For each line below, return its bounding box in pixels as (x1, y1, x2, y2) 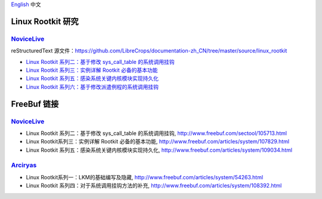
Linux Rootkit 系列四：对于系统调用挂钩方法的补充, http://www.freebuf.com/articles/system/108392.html (26, 182, 282, 189)
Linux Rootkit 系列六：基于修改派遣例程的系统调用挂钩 (26, 83, 159, 90)
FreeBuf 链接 (11, 99, 59, 109)
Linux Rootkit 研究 (11, 16, 79, 26)
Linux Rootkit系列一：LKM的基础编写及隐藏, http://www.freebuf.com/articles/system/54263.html (26, 173, 264, 180)
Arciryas (11, 161, 37, 170)
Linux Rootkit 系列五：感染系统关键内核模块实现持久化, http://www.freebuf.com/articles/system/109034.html (26, 146, 292, 154)
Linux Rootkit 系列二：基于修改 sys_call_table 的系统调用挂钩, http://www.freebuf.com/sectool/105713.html (26, 129, 287, 137)
